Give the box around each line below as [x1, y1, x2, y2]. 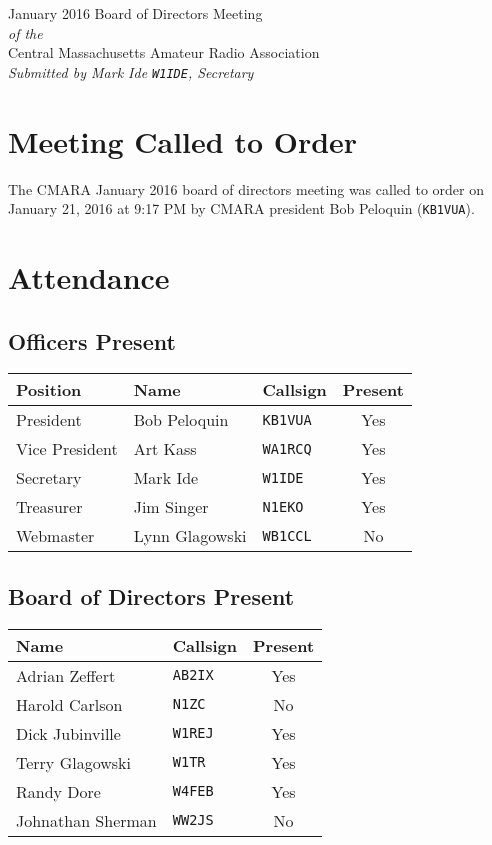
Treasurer [16, 495, 83, 519]
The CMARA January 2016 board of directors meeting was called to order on [8, 178, 484, 199]
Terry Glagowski [16, 750, 131, 774]
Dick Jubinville [16, 721, 121, 745]
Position [16, 378, 82, 402]
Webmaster [16, 524, 95, 548]
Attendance [8, 257, 170, 297]
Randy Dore [16, 779, 101, 803]
